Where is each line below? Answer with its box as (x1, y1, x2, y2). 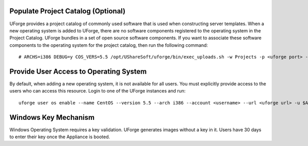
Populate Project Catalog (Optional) (9, 7, 126, 15)
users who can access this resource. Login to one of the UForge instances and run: (9, 88, 186, 94)
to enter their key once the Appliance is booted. (9, 134, 110, 140)
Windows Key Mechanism (9, 113, 95, 122)
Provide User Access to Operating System (9, 67, 147, 76)
